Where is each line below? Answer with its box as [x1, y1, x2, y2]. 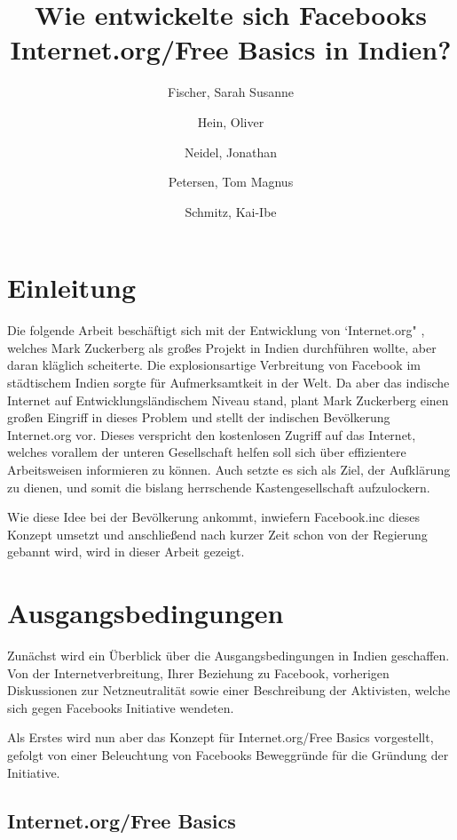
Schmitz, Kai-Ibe [185, 202, 277, 220]
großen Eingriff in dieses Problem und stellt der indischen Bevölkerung [7, 408, 390, 427]
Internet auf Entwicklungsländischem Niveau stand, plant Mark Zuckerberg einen [7, 390, 449, 409]
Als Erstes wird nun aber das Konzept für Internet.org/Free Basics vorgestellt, [7, 728, 434, 747]
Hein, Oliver [197, 112, 264, 131]
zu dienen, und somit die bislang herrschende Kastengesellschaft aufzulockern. [7, 477, 430, 496]
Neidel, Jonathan [184, 142, 278, 161]
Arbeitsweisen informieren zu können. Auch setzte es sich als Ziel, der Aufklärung [7, 460, 451, 478]
